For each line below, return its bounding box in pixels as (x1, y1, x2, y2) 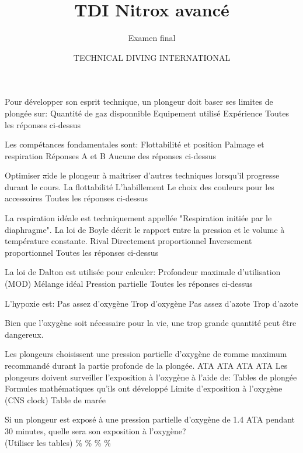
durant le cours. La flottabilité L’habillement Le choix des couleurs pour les (5, 180, 274, 193)
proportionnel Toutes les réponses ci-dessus (5, 246, 159, 258)
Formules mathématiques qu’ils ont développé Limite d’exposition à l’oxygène (5, 382, 283, 394)
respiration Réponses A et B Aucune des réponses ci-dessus (5, 149, 217, 162)
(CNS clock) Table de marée (5, 393, 106, 406)
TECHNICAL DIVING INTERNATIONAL (73, 51, 231, 63)
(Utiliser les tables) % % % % (5, 436, 111, 448)
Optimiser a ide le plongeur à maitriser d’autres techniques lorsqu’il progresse (5, 169, 280, 181)
